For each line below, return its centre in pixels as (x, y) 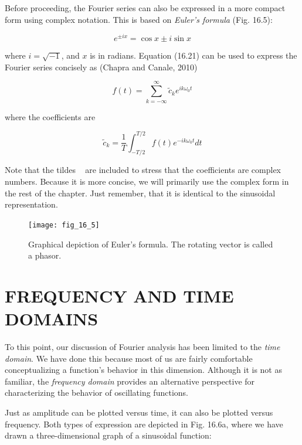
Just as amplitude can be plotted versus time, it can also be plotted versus (139, 412)
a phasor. (45, 255)
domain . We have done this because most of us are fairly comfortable (129, 358)
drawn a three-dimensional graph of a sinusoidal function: (108, 435)
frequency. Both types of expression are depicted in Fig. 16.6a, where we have (144, 424)
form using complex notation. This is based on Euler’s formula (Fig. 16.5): (139, 19)
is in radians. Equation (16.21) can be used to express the (194, 55)
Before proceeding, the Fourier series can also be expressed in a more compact (145, 8)
